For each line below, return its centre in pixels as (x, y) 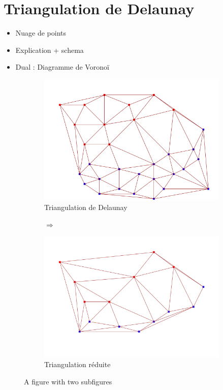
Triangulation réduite (77, 364)
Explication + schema (50, 50)
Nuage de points (41, 33)
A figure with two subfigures (68, 381)
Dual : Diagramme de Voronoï (62, 67)
